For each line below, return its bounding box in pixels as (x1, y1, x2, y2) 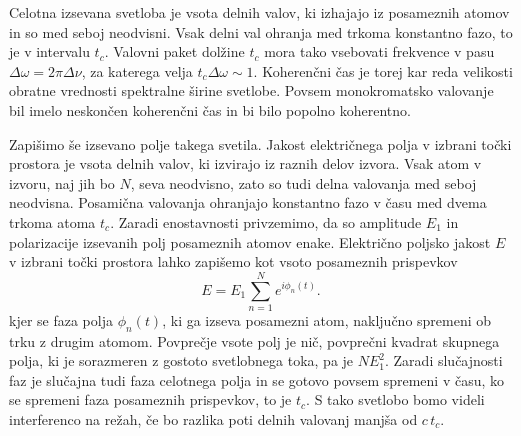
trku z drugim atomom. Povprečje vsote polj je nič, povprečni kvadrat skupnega (9, 330, 500, 351)
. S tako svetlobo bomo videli (306, 389, 485, 410)
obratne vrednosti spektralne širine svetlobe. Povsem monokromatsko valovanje (9, 80, 494, 101)
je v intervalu (9, 41, 90, 62)
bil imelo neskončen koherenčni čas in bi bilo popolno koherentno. (9, 99, 411, 120)
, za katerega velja (81, 60, 193, 81)
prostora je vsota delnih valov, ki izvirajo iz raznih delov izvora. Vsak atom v (9, 153, 482, 174)
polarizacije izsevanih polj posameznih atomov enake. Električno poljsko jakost (9, 231, 491, 252)
